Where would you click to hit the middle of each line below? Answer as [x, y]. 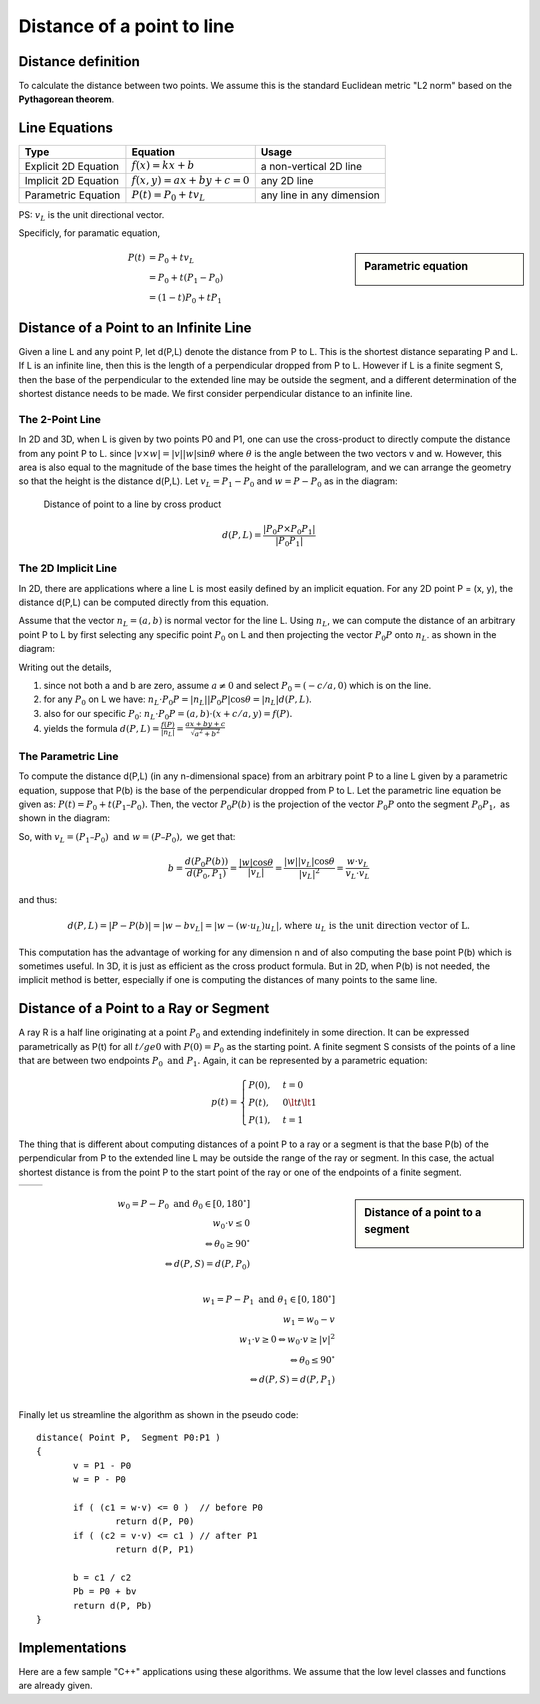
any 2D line [287, 180]
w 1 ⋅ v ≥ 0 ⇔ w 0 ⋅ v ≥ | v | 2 [286, 1339]
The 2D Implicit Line [67, 568]
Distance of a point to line [126, 26]
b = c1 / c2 [102, 1577]
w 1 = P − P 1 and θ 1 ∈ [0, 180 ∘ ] [268, 1299]
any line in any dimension [320, 195]
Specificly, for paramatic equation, [89, 232]
